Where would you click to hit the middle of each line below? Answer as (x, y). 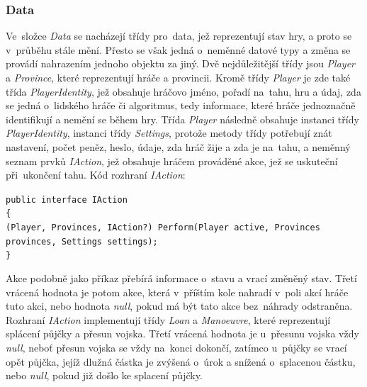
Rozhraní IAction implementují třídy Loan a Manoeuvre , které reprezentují (168, 319)
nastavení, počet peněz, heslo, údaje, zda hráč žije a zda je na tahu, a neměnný (178, 146)
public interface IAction (67, 200)
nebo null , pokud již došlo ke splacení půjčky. (104, 375)
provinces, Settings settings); (82, 241)
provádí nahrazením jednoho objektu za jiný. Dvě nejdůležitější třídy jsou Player (180, 63)
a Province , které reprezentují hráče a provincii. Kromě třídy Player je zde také (178, 77)
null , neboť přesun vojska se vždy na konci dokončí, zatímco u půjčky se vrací (176, 347)
